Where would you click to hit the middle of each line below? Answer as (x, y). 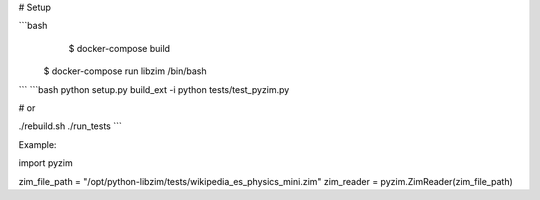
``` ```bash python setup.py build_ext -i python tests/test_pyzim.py (154, 89)
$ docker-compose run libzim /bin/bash (125, 71)
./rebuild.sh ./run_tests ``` (70, 126)
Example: (37, 144)
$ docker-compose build (119, 48)
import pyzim (46, 163)
